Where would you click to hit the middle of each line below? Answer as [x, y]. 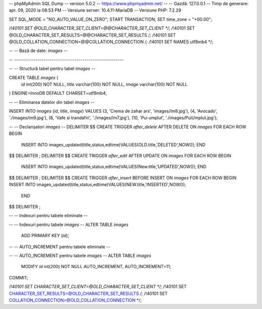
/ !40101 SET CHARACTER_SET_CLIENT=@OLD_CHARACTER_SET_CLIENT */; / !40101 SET [98, 287]
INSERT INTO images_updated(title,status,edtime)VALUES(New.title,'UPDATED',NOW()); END [114, 167]
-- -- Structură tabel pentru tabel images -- [52, 69]
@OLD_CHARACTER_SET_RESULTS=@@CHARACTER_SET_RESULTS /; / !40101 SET [92, 35]
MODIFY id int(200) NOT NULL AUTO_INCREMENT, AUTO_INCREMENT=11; [96, 267]
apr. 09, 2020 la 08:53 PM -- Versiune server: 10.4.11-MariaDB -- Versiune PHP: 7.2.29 [95, 10]
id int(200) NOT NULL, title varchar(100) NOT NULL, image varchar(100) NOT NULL [104, 84]
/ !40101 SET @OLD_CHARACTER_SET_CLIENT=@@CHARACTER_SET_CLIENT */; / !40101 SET [102, 28]
